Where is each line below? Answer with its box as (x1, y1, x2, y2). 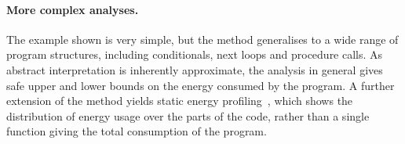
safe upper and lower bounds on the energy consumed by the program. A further (6, 77, 395, 93)
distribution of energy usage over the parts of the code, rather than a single (6, 107, 370, 124)
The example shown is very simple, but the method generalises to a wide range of (6, 31, 399, 47)
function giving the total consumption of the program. (6, 123, 267, 139)
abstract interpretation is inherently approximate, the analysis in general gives (6, 61, 383, 77)
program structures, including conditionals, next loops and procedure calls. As (6, 46, 383, 63)
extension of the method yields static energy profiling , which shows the (6, 92, 353, 109)
